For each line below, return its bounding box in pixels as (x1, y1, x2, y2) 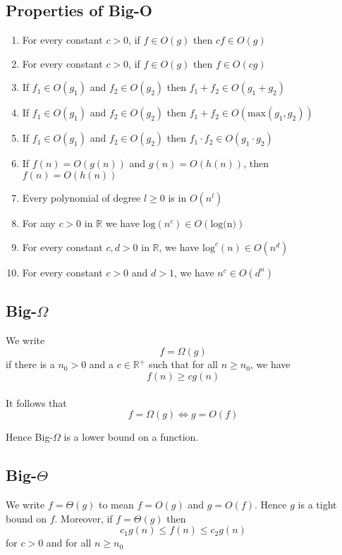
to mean (98, 496, 134, 511)
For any (22, 215, 56, 230)
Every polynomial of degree (22, 190, 141, 205)
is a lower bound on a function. (63, 429, 199, 444)
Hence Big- (6, 429, 54, 444)
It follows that (6, 395, 67, 410)
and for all (46, 535, 92, 550)
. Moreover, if (54, 511, 113, 525)
